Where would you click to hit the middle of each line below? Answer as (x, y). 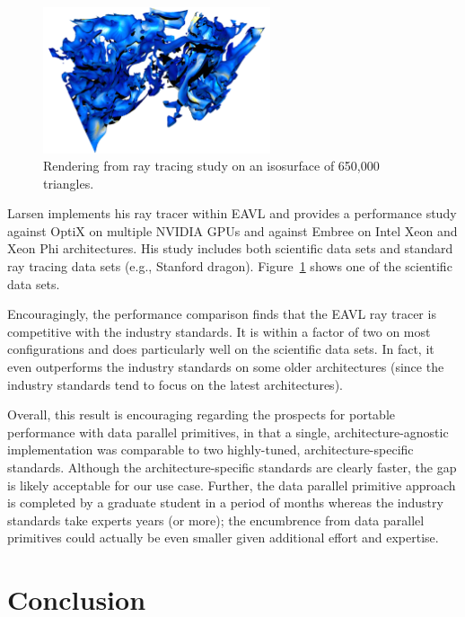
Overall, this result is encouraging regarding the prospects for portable (202, 414)
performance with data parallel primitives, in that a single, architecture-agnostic (228, 432)
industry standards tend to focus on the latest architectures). (175, 384)
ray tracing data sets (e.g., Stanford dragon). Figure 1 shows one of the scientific (230, 266)
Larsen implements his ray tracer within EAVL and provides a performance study (232, 213)
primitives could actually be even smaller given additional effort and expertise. (223, 538)
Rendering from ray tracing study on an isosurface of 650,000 (211, 166)
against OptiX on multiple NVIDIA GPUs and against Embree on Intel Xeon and (232, 230)
